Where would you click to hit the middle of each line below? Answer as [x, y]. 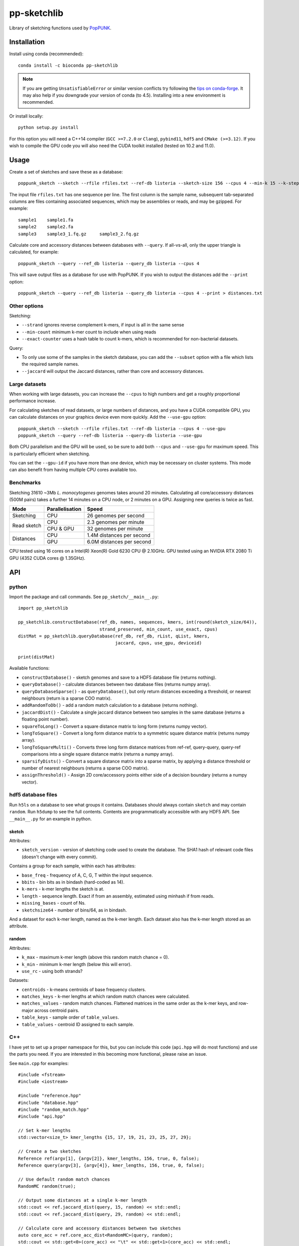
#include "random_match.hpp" [54, 1109]
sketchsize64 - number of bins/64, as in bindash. [74, 910]
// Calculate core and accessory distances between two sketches [100, 1228]
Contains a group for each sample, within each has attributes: [73, 866]
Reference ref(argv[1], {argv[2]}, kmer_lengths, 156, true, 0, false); [109, 1158]
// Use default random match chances [64, 1179]
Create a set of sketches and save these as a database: [66, 171]
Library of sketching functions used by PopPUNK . [60, 28]
